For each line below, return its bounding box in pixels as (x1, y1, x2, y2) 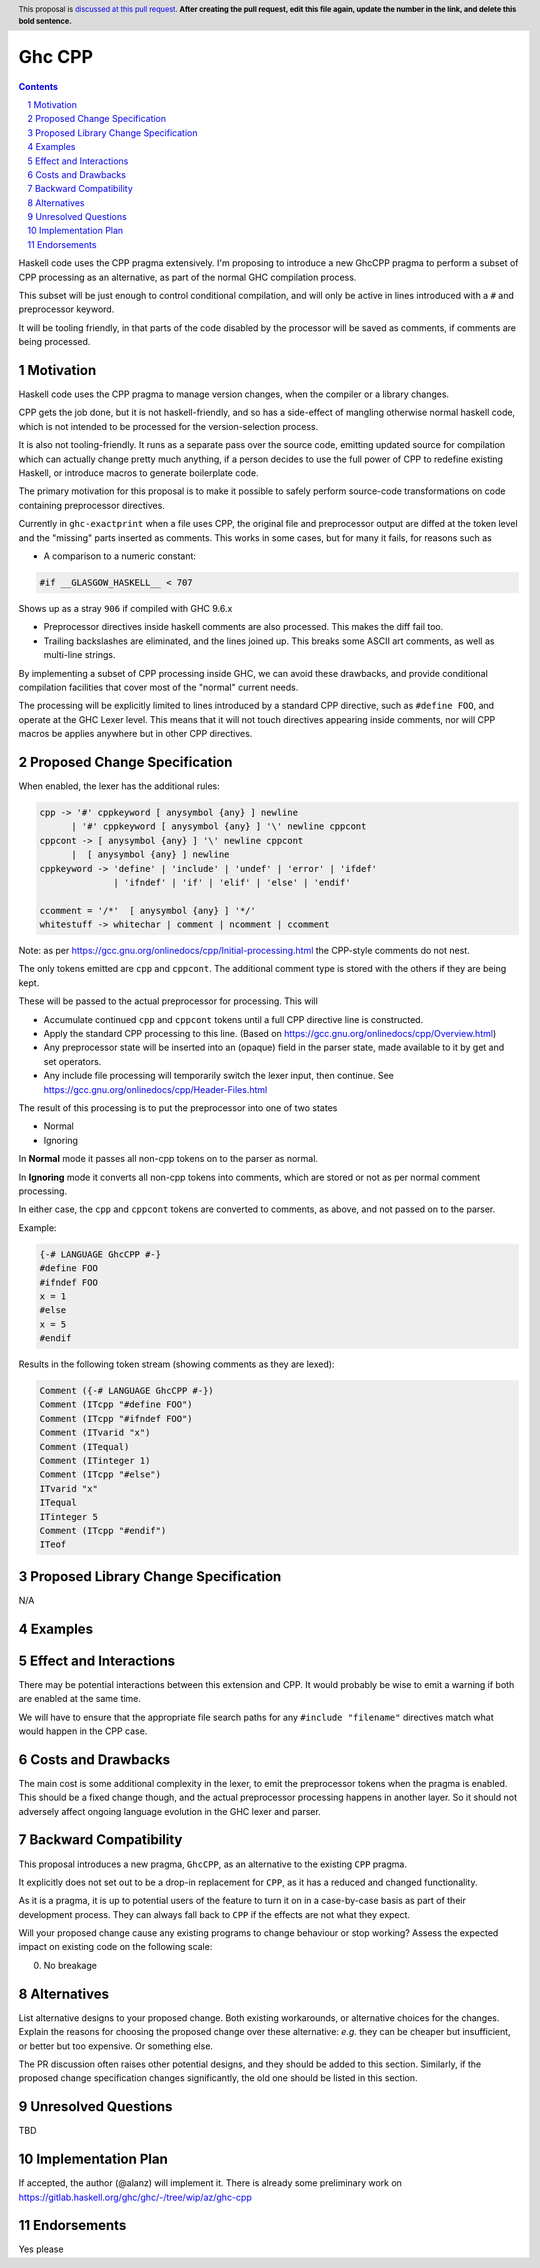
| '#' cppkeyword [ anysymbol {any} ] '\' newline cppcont (71, 821, 367, 832)
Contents (18, 80, 59, 92)
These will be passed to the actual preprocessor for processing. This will (18, 995, 319, 1007)
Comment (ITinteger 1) (39, 1455, 151, 1466)
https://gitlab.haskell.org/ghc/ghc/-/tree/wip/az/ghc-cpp (18, 2191, 252, 2203)
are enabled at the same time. (18, 1693, 142, 1705)
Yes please (18, 2243, 64, 2255)
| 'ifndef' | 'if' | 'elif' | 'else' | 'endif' (113, 876, 351, 888)
